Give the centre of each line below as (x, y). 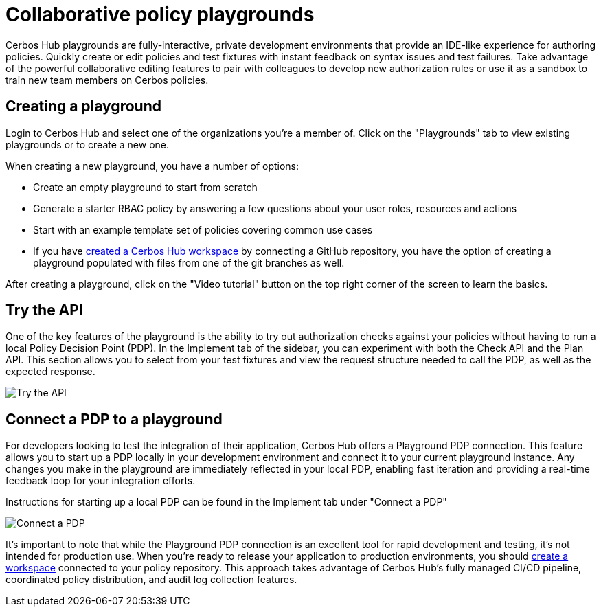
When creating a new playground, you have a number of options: (152, 166)
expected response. (50, 372)
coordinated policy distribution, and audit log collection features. (151, 580)
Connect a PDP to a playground (114, 419)
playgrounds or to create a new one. (88, 144)
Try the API (44, 310)
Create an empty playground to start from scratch (145, 187)
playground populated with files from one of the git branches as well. (189, 262)
